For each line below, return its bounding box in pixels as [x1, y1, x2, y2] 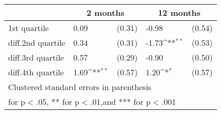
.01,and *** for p [90, 96, 151, 107]
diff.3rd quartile [8, 51, 64, 63]
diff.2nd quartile [8, 37, 66, 48]
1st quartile [8, 22, 49, 34]
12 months [158, 7, 201, 18]
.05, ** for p [36, 96, 79, 107]
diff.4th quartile [8, 66, 64, 78]
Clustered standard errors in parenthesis [8, 81, 152, 93]
